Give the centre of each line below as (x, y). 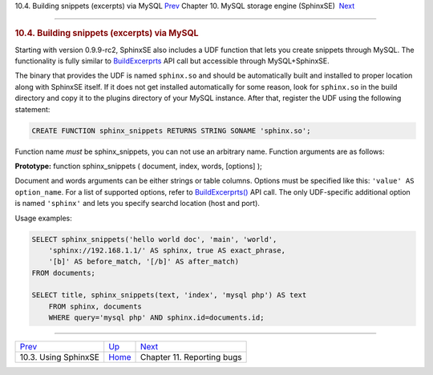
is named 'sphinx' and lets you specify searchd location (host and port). (138, 204)
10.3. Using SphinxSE (60, 357)
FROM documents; (64, 273)
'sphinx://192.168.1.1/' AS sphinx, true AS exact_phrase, (167, 250)
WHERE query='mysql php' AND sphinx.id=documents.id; (156, 318)
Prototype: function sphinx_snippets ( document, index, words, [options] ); (138, 166)
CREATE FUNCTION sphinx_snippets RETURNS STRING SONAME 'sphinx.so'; (171, 131)
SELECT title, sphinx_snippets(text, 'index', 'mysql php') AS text (169, 295)
